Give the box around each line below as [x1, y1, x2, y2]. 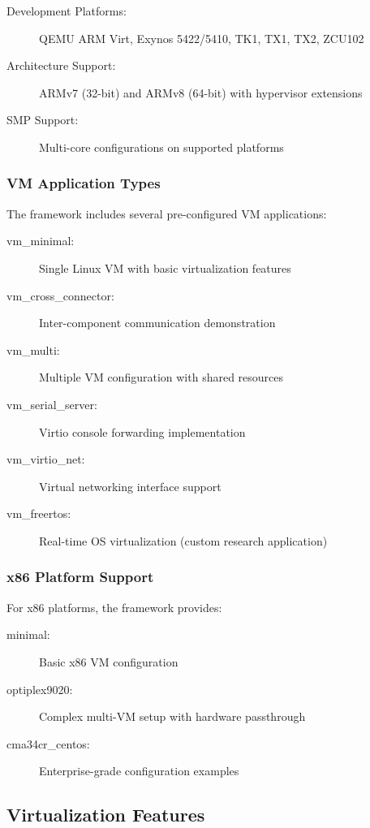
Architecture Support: [6, 57, 116, 74]
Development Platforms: [6, 2, 127, 19]
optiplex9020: [6, 680, 73, 697]
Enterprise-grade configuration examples [39, 762, 239, 779]
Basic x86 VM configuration [39, 653, 179, 670]
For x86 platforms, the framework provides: [6, 598, 222, 615]
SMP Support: [6, 111, 79, 128]
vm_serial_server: [6, 395, 97, 412]
